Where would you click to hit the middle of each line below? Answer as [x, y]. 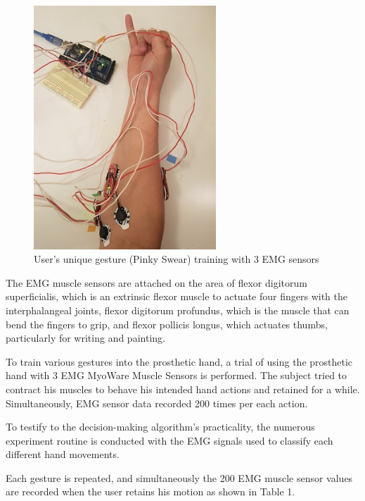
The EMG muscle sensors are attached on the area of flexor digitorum [156, 282]
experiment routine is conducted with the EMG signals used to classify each [169, 440]
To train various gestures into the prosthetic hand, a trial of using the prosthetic [179, 361]
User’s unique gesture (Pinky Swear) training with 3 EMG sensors [177, 259]
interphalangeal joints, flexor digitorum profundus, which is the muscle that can [178, 310]
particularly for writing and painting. [85, 338]
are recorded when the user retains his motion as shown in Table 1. [151, 491]
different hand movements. [63, 454]
